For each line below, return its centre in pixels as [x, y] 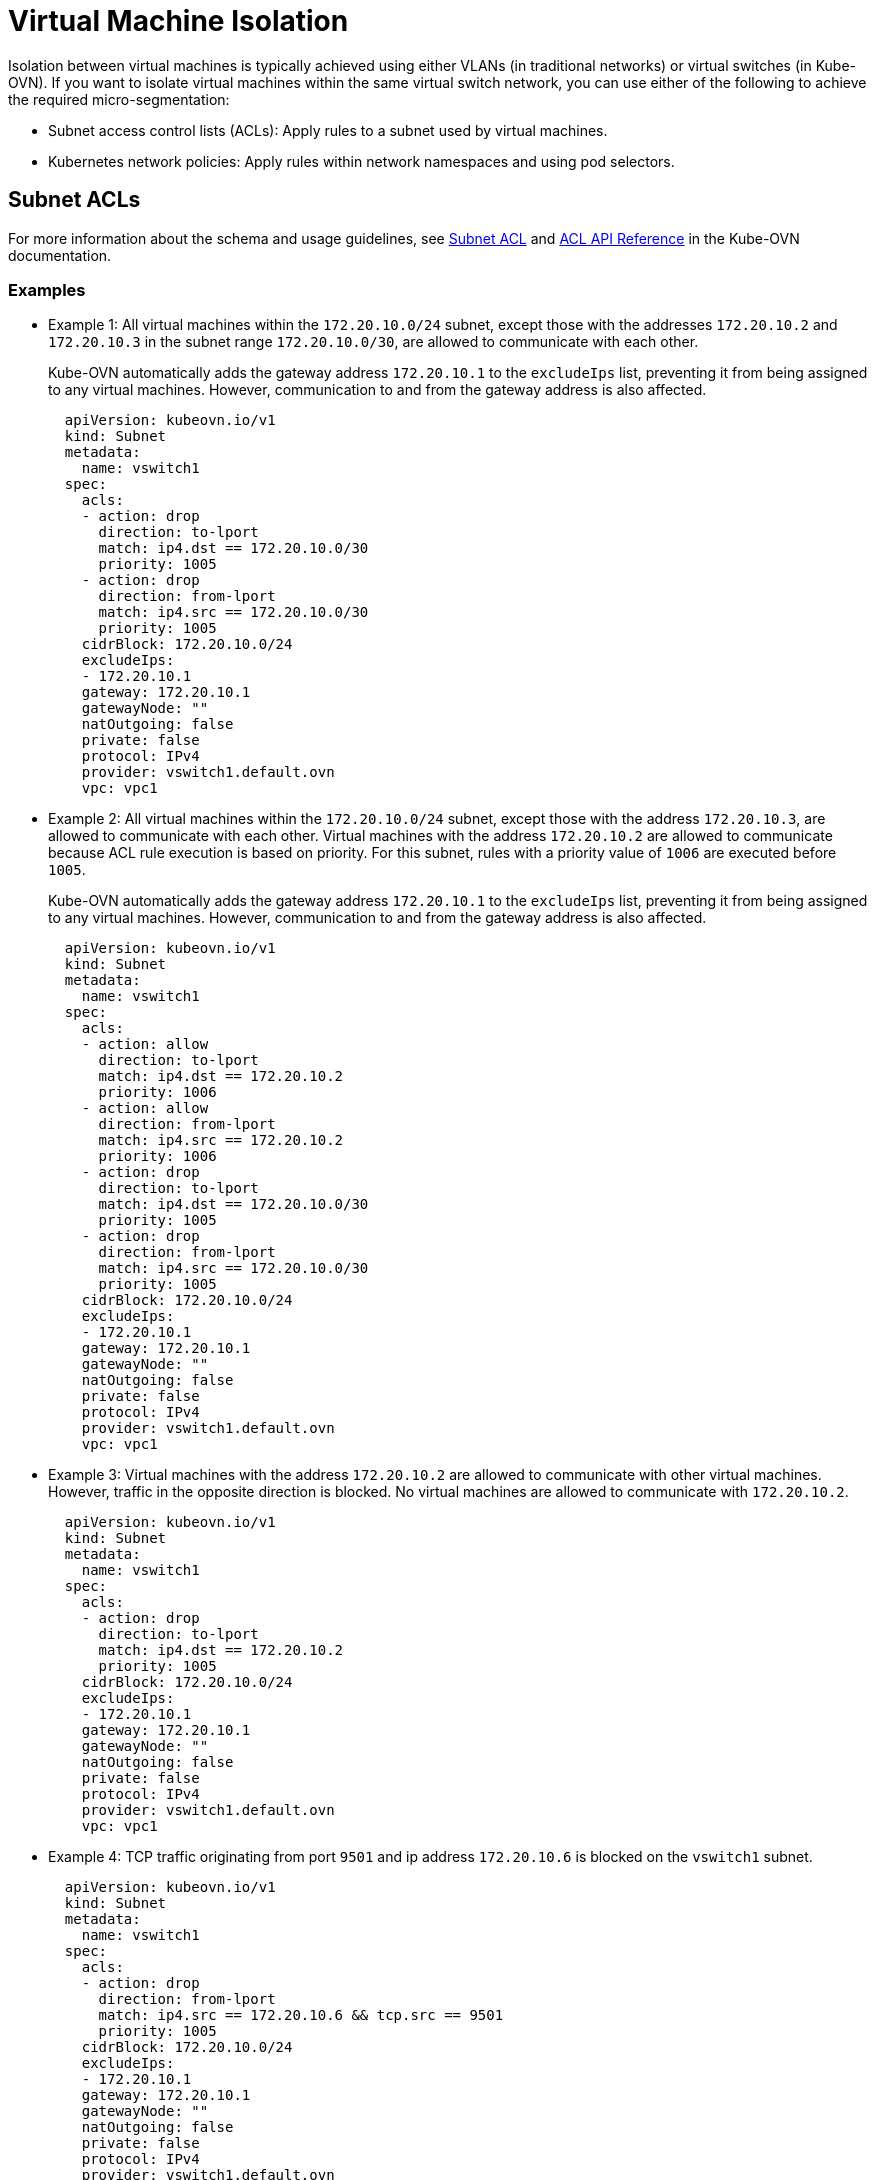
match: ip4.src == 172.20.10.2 [221, 1140]
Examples [47, 289]
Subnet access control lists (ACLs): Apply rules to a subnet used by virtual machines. [328, 130]
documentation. [60, 255]
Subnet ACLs [74, 200]
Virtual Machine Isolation [178, 21]
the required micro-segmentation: [119, 99]
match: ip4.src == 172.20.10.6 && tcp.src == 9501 [301, 2015]
